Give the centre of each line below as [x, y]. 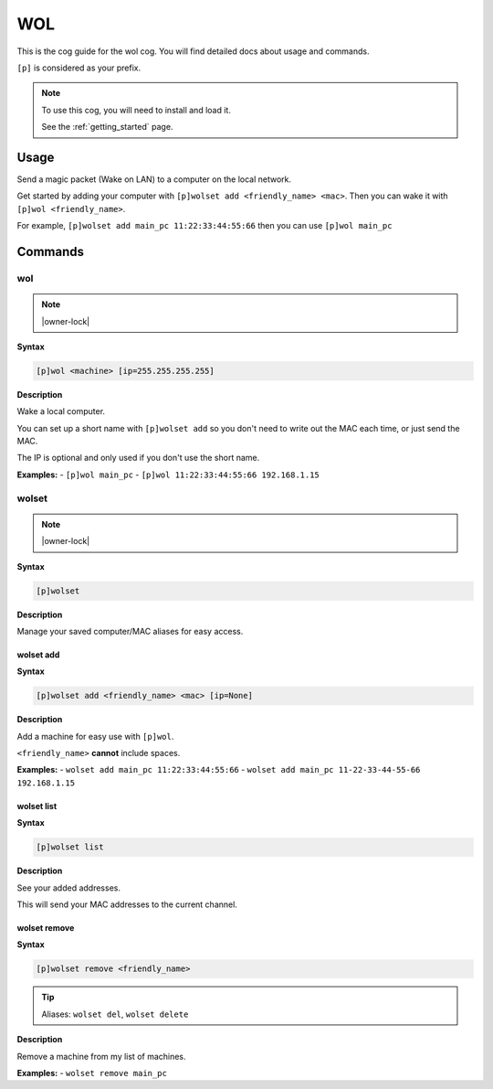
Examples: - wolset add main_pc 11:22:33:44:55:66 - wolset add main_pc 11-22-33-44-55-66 [219, 770]
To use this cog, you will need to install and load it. [136, 110]
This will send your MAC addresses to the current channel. [127, 904]
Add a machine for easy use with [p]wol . [95, 736]
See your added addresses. [68, 888]
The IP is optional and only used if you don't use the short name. [138, 458]
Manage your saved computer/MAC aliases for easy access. [130, 631]
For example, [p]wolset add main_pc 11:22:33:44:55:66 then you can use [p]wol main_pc [205, 226]
